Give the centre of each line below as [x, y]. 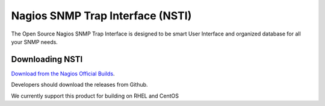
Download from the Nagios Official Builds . [63, 73]
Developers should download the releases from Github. [79, 85]
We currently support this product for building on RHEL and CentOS [95, 96]
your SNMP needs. [35, 42]
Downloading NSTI [47, 59]
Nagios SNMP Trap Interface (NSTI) [101, 16]
